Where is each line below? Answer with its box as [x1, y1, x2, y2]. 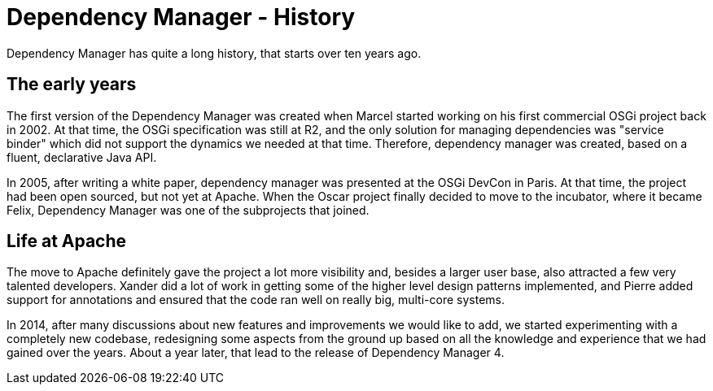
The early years [7, 74, 137, 95]
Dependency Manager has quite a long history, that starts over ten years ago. [7, 46, 422, 60]
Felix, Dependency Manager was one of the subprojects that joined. [7, 202, 370, 217]
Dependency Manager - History [7, 3, 356, 31]
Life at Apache [7, 231, 127, 252]
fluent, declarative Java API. [7, 150, 157, 164]
